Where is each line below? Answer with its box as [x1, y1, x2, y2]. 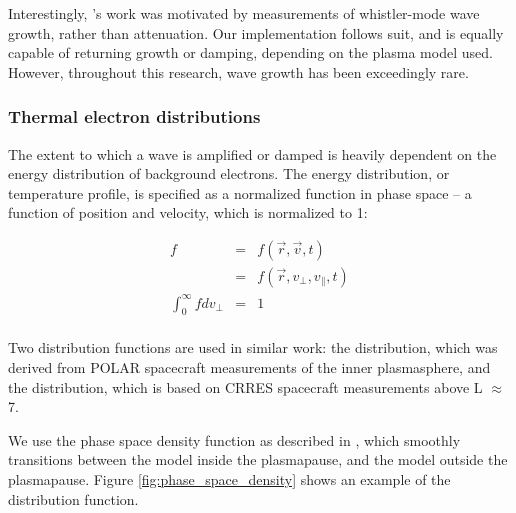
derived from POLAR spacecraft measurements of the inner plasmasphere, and [8, 356, 491, 377]
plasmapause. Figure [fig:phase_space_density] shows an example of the [8, 468, 451, 489]
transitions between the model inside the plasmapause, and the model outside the [8, 449, 508, 470]
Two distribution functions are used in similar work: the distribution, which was [8, 337, 498, 358]
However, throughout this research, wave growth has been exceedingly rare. [8, 61, 469, 82]
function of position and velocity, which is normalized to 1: [8, 202, 368, 223]
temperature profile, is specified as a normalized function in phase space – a [8, 182, 472, 203]
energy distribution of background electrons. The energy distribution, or [8, 163, 450, 184]
